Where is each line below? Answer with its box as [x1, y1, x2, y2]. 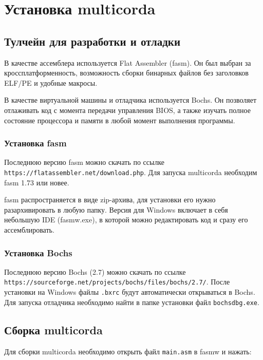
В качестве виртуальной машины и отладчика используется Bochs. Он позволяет [4, 94, 257, 105]
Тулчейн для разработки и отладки [4, 33, 180, 49]
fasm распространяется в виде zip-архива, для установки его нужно [4, 194, 216, 205]
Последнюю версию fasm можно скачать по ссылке [4, 157, 165, 167]
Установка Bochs [4, 246, 72, 259]
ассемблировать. [4, 224, 54, 235]
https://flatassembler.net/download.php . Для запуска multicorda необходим [4, 166, 257, 177]
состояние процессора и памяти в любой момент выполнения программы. [4, 115, 235, 125]
